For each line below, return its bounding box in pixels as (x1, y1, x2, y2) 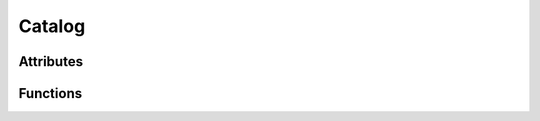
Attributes (18, 53, 84, 70)
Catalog (18, 15, 86, 37)
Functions (18, 85, 83, 102)
